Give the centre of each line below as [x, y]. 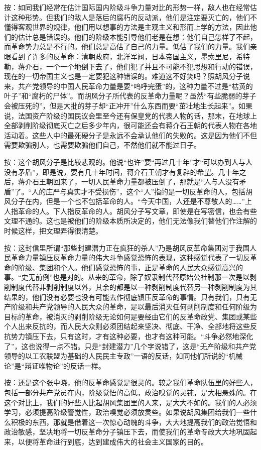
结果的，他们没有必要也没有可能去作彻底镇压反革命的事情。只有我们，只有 [127, 297]
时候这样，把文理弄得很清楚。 [53, 231]
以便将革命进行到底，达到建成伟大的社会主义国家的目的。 [113, 441]
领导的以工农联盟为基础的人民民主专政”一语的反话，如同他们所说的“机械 [123, 356]
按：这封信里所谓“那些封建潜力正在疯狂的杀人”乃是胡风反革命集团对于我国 [127, 247]
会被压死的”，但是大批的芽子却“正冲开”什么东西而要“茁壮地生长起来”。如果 [128, 105]
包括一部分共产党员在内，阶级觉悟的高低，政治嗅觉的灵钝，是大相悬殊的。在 [130, 392]
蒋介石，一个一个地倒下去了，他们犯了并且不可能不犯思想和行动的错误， [137, 66]
